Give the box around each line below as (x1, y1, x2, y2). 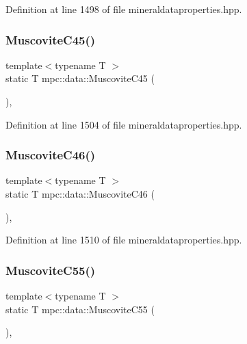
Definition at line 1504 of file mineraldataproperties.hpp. (5, 117, 242, 131)
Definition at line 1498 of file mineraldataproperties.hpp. (5, 2, 242, 16)
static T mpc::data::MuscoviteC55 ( (5, 302, 155, 316)
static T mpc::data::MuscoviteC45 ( (5, 71, 155, 85)
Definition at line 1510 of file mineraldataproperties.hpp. (5, 233, 242, 247)
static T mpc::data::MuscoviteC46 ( (5, 187, 155, 200)
